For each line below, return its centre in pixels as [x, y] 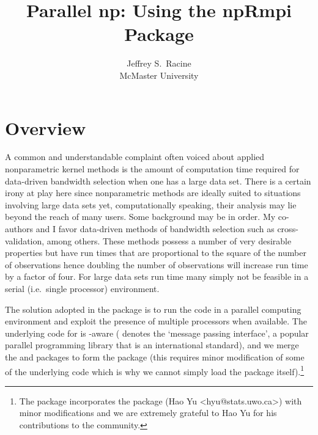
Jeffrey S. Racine [159, 63]
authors [19, 228]
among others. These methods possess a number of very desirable [169, 240]
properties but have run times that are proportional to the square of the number [156, 253]
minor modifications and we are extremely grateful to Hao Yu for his [148, 413]
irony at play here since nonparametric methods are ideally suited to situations [153, 193]
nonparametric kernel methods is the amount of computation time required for [152, 169]
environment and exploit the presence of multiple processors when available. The [156, 321]
